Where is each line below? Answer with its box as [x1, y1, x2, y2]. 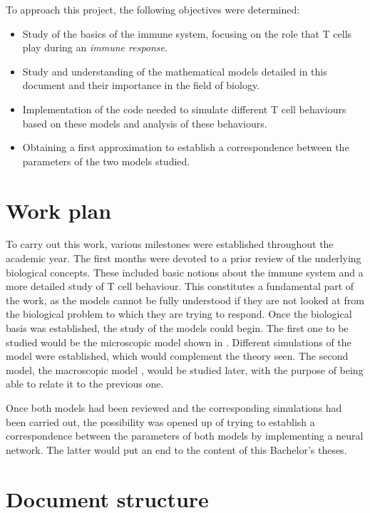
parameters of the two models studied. [22, 153, 190, 168]
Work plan [6, 195, 112, 224]
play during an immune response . [22, 40, 168, 55]
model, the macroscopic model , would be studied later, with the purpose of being [6, 362, 364, 377]
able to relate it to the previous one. [6, 376, 164, 391]
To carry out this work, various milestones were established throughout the [6, 237, 334, 252]
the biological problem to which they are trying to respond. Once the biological [6, 306, 352, 321]
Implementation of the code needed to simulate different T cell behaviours [22, 101, 346, 116]
